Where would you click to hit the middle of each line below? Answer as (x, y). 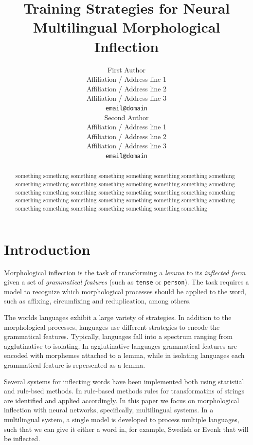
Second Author (126, 117)
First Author (126, 69)
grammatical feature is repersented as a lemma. (75, 365)
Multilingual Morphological (126, 27)
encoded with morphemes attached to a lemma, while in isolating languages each (124, 355)
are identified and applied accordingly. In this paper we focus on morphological (122, 400)
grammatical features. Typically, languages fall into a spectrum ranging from (118, 336)
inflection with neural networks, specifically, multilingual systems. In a (109, 410)
